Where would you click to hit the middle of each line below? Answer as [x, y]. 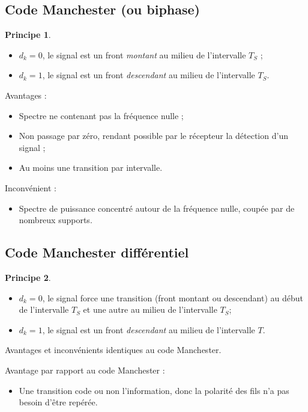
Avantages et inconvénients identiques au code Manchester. [113, 350]
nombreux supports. [56, 220]
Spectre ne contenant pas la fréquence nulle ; [101, 115]
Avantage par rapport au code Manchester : [85, 370]
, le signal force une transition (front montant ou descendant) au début [173, 297]
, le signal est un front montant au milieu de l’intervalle [144, 54]
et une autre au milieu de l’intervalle [150, 309]
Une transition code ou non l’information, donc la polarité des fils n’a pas [154, 390]
